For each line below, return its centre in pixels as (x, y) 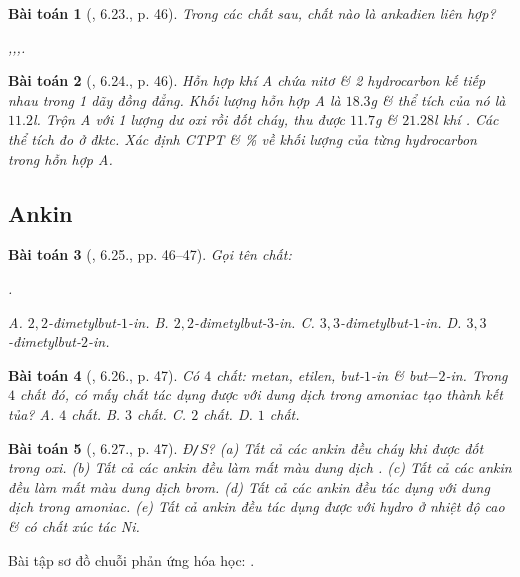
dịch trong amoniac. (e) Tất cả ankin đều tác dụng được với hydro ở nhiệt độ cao (256, 506)
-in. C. (294, 321)
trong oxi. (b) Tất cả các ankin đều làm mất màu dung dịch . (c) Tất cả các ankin (260, 467)
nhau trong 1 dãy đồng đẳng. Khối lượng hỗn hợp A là (174, 99)
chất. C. (162, 413)
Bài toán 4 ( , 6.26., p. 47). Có (104, 374)
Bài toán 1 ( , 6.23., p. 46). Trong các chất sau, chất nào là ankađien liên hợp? (252, 13)
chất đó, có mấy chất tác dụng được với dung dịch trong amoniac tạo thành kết (261, 394)
